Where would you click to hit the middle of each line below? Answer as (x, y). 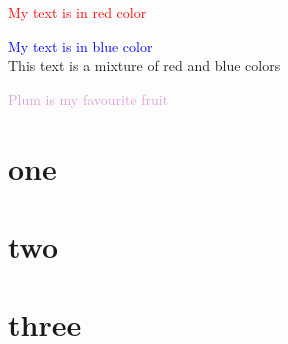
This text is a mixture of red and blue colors (144, 65)
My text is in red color (77, 12)
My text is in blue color (80, 45)
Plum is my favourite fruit (88, 98)
